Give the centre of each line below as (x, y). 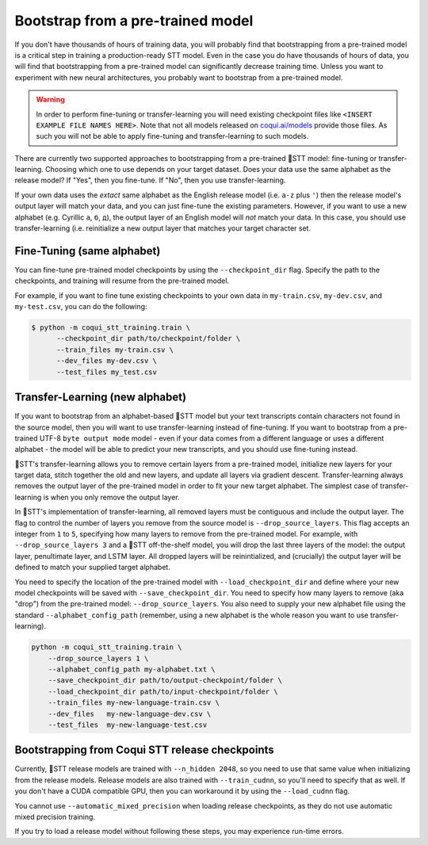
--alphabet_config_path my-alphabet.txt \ (132, 669)
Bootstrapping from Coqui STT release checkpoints (145, 750)
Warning (50, 100)
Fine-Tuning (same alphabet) (88, 251)
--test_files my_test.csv (107, 372)
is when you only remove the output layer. (111, 497)
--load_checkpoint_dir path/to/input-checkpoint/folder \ (163, 691)
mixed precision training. (55, 816)
